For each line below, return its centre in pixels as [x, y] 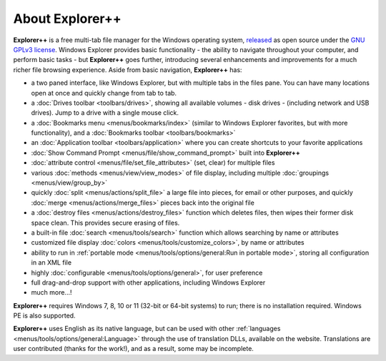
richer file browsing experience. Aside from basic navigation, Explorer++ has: [128, 70]
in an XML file [51, 263]
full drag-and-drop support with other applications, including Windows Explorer [148, 283]
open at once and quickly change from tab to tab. [104, 93]
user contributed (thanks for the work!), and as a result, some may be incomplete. [133, 349]
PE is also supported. [44, 316]
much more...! [51, 293]
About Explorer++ [67, 19]
